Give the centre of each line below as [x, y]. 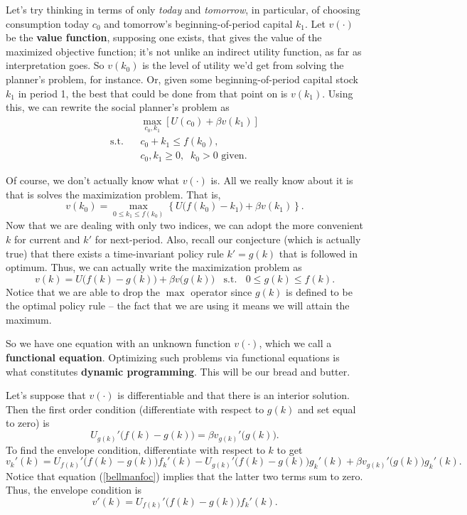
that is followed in [318, 253]
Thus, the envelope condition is [74, 490]
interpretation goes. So [55, 65]
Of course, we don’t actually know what [92, 180]
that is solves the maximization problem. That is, [113, 194]
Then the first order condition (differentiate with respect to [135, 409]
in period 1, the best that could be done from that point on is [153, 93]
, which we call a [295, 343]
